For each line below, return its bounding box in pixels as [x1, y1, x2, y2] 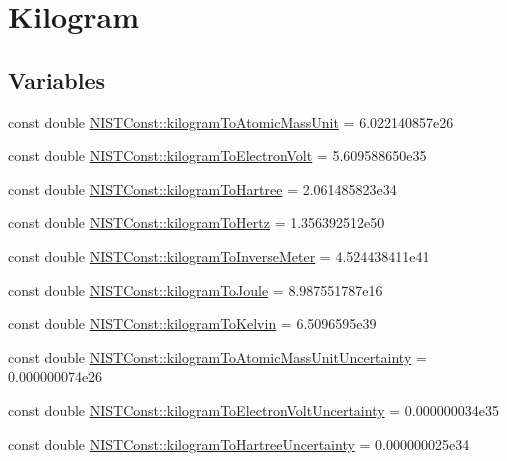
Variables [8, 64, 106, 95]
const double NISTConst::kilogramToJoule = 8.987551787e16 [8, 279, 383, 300]
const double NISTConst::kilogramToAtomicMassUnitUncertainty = [8, 346, 427, 367]
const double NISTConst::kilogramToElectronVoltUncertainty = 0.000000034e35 [8, 399, 499, 420]
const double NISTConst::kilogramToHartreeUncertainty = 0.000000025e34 [8, 433, 470, 454]
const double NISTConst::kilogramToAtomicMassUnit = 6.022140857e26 [8, 111, 454, 132]
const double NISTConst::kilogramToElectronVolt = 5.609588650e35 [8, 145, 427, 166]
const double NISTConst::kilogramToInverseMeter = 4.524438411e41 [8, 245, 430, 266]
